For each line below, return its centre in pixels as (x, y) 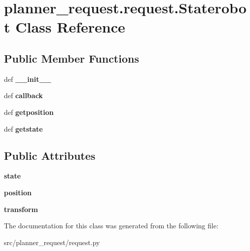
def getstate (23, 128)
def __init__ (28, 79)
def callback (23, 95)
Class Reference (70, 27)
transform (21, 209)
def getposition (29, 112)
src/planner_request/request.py (52, 242)
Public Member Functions (71, 58)
